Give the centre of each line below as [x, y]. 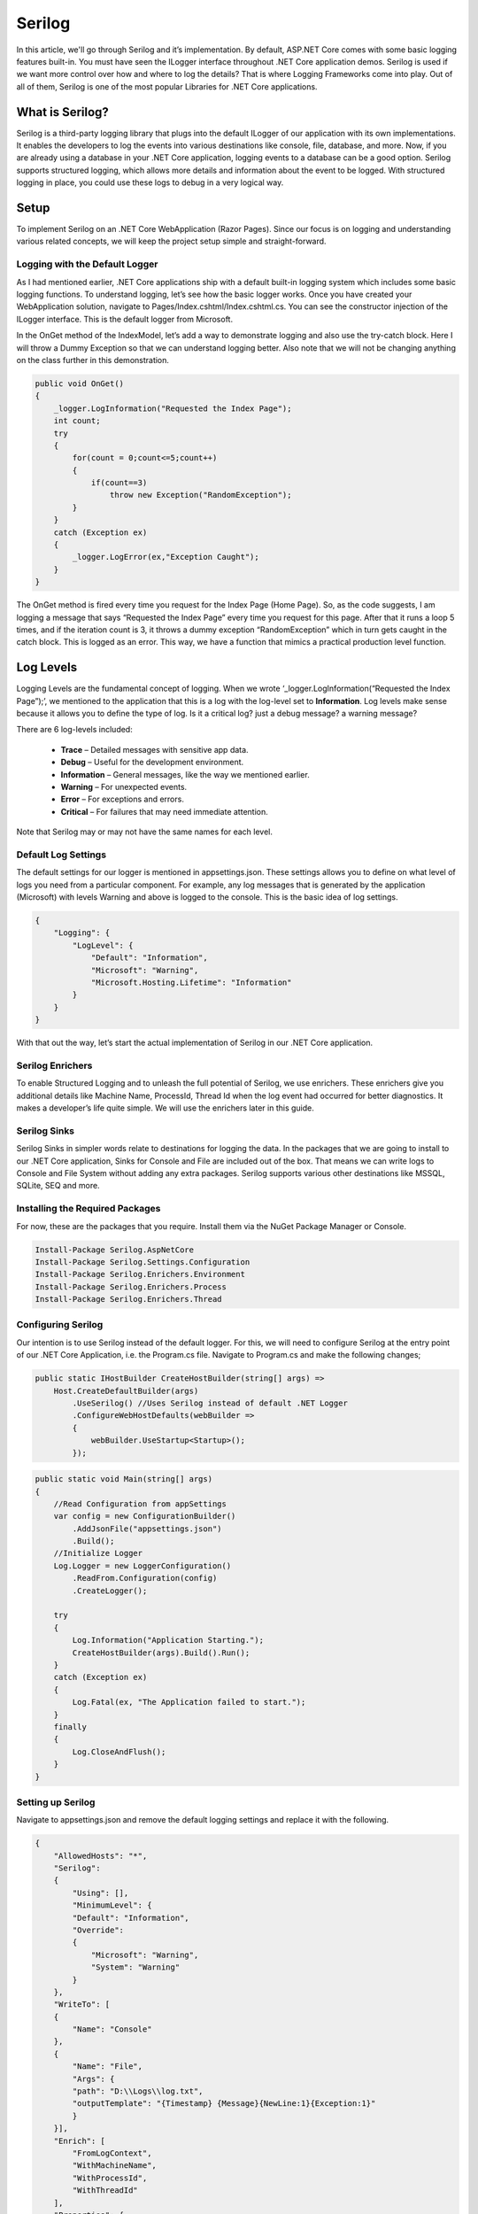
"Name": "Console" [112, 2029]
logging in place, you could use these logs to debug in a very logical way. [150, 182]
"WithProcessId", [110, 2178]
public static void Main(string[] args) [123, 1479]
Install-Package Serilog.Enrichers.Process [131, 1287]
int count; [77, 421]
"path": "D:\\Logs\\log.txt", [138, 2091]
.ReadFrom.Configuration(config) [145, 1578]
